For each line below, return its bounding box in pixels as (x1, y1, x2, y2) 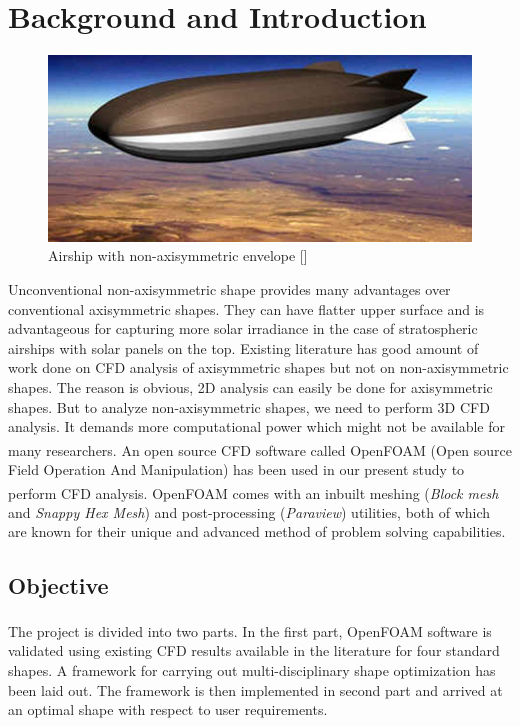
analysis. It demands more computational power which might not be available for (8, 416, 505, 437)
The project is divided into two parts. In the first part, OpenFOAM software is (8, 620, 492, 641)
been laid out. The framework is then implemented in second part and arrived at (8, 679, 503, 700)
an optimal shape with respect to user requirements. (8, 699, 328, 720)
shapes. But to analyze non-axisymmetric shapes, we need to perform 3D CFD (8, 396, 490, 417)
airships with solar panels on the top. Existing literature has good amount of (8, 337, 479, 358)
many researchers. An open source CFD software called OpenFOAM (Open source (8, 439, 513, 460)
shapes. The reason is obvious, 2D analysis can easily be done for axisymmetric (8, 376, 493, 397)
